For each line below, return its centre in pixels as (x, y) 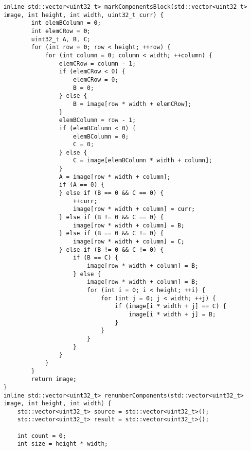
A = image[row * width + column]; (115, 177)
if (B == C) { (96, 258)
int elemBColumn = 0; (66, 23)
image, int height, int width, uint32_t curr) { (84, 15)
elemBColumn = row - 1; (98, 120)
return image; (54, 379)
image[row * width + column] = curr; (134, 209)
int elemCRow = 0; (61, 31)
